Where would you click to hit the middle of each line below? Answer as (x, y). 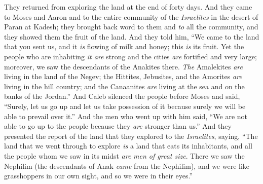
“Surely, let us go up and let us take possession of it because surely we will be (125, 106)
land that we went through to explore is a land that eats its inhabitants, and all (128, 146)
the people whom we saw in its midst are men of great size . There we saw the (124, 155)
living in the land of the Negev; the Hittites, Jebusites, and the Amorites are (123, 76)
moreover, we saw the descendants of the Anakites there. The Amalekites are (124, 66)
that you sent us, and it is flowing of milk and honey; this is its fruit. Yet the (124, 46)
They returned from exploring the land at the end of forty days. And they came (128, 7)
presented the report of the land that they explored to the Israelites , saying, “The (131, 136)
